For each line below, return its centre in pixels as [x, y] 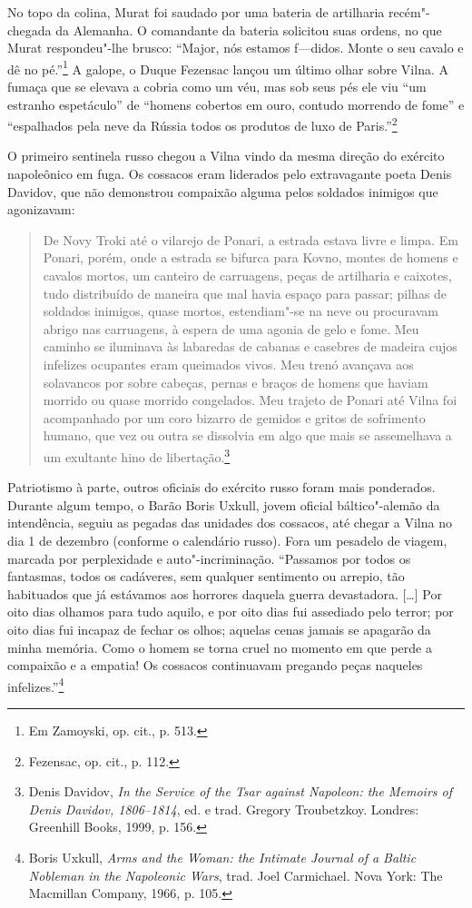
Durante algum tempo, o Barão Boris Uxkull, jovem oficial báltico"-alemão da [224, 504]
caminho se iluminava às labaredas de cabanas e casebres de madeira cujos [250, 346]
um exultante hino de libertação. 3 [137, 455]
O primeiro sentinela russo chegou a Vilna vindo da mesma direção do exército [226, 156]
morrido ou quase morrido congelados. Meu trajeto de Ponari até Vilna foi [250, 400]
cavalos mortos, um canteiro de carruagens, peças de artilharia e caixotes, [247, 276]
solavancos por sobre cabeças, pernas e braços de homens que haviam [236, 382]
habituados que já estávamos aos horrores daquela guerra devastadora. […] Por [225, 593]
